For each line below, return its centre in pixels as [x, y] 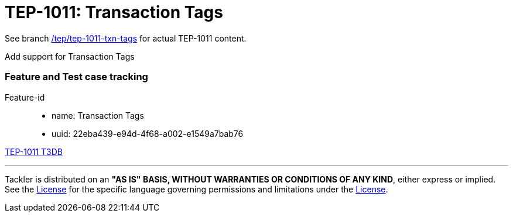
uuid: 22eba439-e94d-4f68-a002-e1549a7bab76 [148, 133]
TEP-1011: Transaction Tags [114, 12]
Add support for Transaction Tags [70, 56]
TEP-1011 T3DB [34, 151]
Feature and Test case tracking [76, 77]
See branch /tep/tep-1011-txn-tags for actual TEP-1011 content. [126, 38]
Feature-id [25, 97]
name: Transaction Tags [98, 115]
